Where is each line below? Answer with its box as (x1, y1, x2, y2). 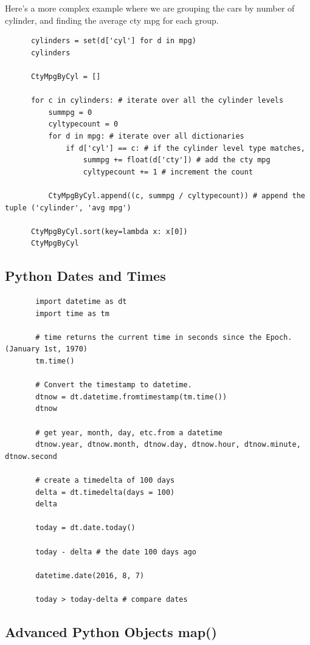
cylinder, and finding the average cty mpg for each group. (5, 13, 219, 26)
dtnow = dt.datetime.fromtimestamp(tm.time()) (35, 392, 227, 401)
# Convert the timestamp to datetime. (35, 381, 192, 390)
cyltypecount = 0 (48, 120, 119, 129)
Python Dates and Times (5, 266, 166, 285)
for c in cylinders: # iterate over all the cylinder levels (30, 96, 284, 105)
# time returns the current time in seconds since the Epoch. (35, 333, 292, 342)
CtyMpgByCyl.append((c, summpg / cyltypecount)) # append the (48, 191, 305, 200)
